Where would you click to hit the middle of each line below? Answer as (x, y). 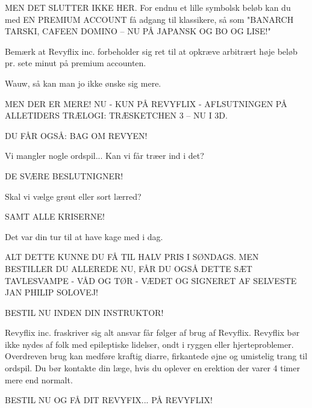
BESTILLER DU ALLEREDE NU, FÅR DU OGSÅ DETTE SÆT (129, 268)
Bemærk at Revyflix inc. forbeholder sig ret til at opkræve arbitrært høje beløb (151, 51)
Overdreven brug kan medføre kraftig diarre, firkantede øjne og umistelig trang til (156, 356)
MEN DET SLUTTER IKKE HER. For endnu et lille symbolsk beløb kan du (148, 7)
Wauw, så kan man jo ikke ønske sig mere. (83, 83)
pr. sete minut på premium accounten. (76, 63)
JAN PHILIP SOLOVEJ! (51, 292)
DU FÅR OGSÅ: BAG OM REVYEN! (76, 135)
